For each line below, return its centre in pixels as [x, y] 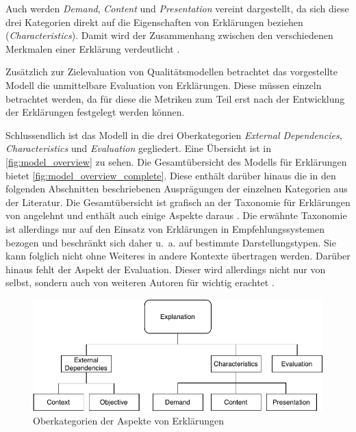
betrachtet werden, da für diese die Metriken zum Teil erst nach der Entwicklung [175, 98]
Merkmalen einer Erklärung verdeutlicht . [93, 48]
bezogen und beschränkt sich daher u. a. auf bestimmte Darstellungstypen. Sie [171, 242]
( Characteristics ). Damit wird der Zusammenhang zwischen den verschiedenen [169, 35]
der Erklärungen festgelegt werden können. [95, 112]
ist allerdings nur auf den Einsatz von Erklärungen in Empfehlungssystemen [165, 228]
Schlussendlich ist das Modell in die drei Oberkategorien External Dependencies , [174, 135]
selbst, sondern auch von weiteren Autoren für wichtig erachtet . [140, 282]
